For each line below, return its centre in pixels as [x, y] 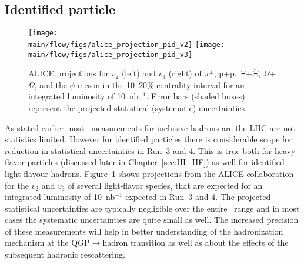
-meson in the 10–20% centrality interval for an [160, 84]
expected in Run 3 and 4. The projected [198, 197]
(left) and [138, 73]
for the [17, 185]
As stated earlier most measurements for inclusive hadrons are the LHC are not [150, 127]
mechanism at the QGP [47, 243]
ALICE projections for [69, 73]
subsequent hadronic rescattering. [65, 254]
